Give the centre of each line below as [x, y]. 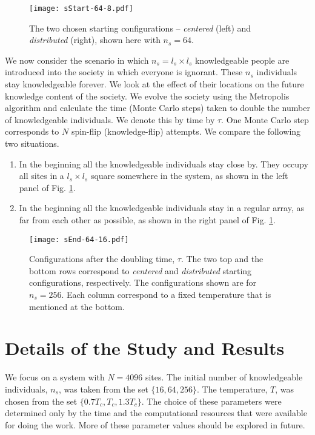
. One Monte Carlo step [265, 119]
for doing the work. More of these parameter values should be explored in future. [155, 424]
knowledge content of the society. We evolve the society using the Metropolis [147, 96]
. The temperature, [232, 389]
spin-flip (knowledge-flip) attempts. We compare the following [186, 131]
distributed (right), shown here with [95, 40]
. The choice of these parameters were [211, 401]
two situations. [32, 143]
